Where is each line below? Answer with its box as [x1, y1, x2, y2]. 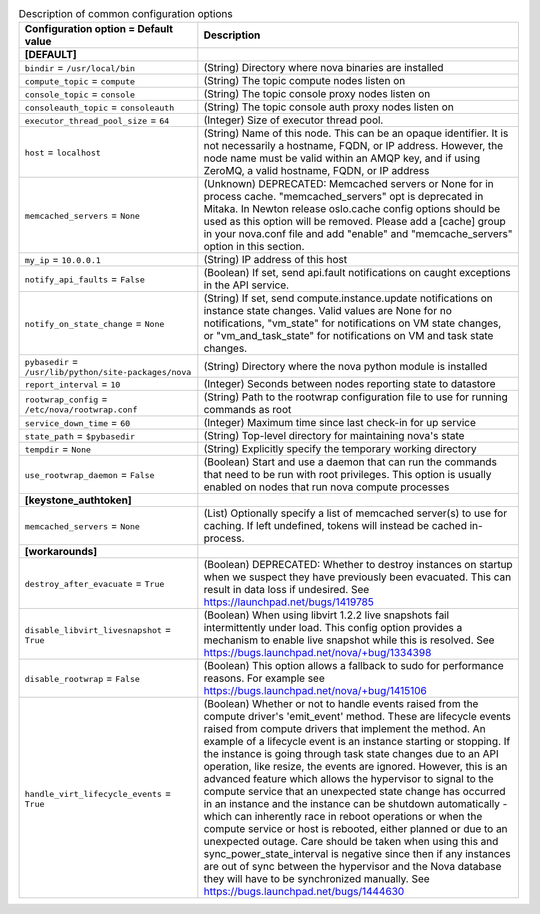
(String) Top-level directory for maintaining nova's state [203, 429, 465, 443]
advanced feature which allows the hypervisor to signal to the [203, 772, 494, 786]
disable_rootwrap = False [24, 671, 140, 685]
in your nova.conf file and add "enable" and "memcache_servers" [203, 227, 513, 241]
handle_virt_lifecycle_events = [24, 786, 172, 800]
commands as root [203, 403, 292, 417]
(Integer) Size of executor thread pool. [203, 113, 384, 127]
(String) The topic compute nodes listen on [203, 74, 406, 88]
